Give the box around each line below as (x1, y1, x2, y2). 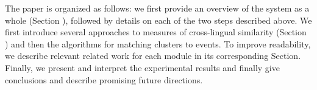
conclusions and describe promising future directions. (5, 73, 203, 86)
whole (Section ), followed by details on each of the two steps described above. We (5, 13, 312, 26)
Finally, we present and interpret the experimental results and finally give (5, 61, 280, 74)
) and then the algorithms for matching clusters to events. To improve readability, (5, 37, 311, 50)
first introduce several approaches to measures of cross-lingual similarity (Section (5, 26, 307, 38)
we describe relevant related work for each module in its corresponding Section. (5, 49, 301, 62)
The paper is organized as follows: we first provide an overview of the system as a (5, 2, 310, 14)
